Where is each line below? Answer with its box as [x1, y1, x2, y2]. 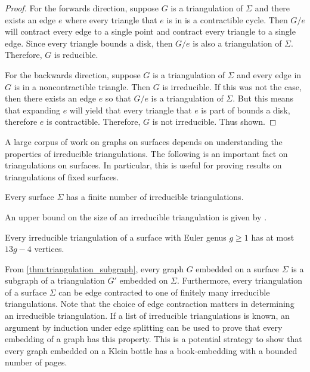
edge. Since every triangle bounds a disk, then [5, 36, 173, 49]
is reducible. [54, 48, 98, 61]
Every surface [5, 190, 54, 203]
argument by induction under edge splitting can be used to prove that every [5, 321, 283, 333]
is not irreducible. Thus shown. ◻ [152, 115, 277, 128]
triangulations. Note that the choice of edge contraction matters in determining [5, 297, 294, 310]
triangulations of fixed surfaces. [5, 170, 119, 183]
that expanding [5, 103, 60, 116]
